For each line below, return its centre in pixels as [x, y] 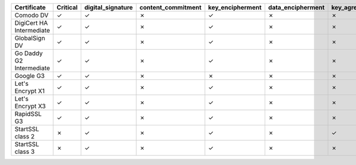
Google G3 [30, 76]
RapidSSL [28, 114]
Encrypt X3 [30, 106]
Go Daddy [28, 53]
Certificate [30, 7]
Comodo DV [31, 15]
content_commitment [171, 7]
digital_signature [109, 7]
